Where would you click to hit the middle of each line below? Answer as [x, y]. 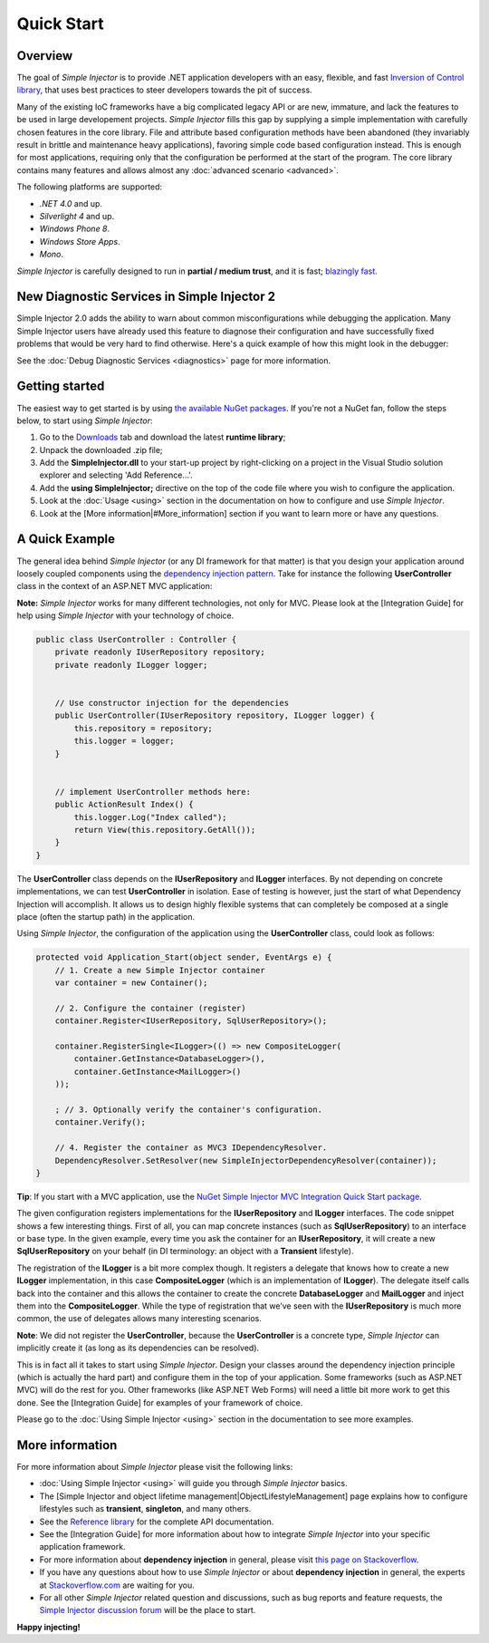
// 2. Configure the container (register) [150, 1008]
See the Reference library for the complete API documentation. [157, 1522]
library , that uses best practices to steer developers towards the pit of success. [164, 90]
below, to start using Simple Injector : [85, 420]
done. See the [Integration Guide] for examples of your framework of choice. [160, 1402]
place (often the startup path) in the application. [105, 916]
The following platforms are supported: [90, 187]
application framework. [82, 1547]
